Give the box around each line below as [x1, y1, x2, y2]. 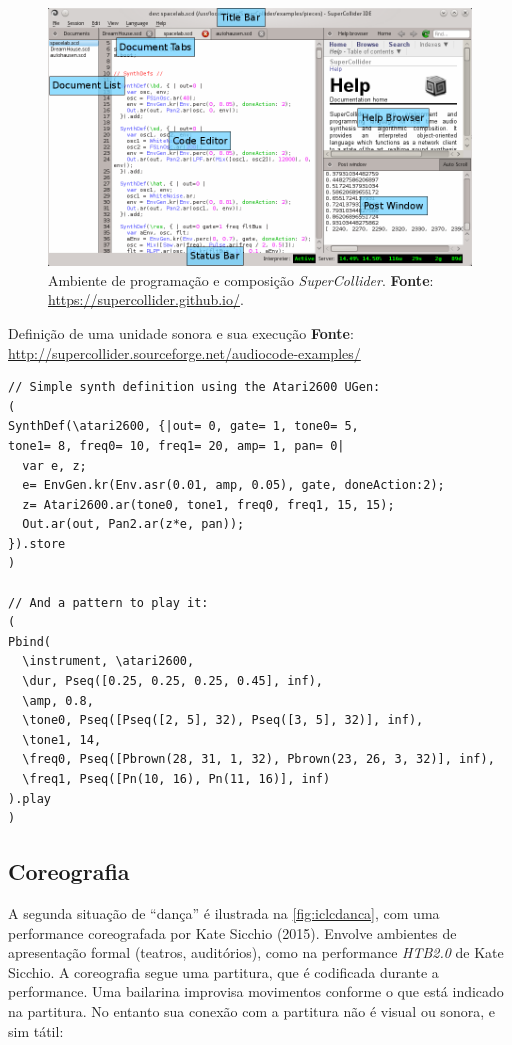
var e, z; [22, 458, 87, 473]
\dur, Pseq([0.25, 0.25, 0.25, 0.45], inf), [22, 674, 323, 689]
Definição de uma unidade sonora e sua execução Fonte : [8, 322, 354, 343]
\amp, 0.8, [22, 693, 94, 708]
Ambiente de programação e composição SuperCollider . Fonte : [48, 269, 434, 290]
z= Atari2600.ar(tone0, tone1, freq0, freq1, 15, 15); [22, 497, 395, 512]
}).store [8, 536, 66, 551]
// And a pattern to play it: [8, 595, 209, 610]
